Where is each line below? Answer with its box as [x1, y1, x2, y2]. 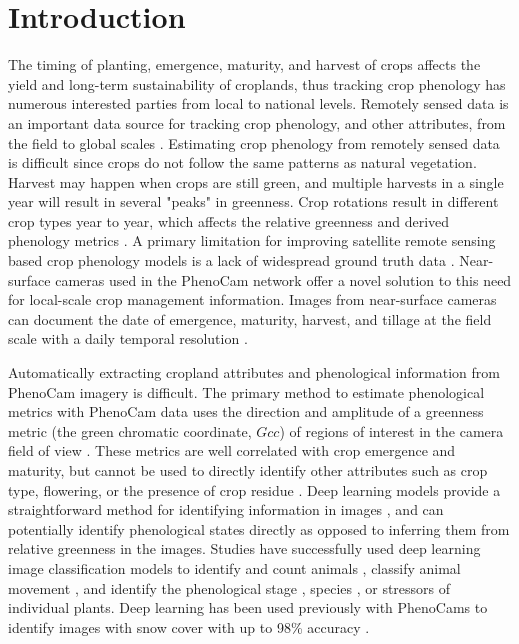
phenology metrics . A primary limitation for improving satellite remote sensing [8, 230, 496, 251]
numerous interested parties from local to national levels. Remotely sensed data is [8, 93, 509, 114]
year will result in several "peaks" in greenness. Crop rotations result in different [8, 191, 499, 212]
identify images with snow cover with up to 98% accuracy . [8, 616, 370, 637]
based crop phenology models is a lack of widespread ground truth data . [8, 250, 455, 271]
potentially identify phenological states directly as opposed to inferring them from [8, 518, 510, 539]
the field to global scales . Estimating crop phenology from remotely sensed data [8, 132, 500, 153]
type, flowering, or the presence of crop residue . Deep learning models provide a [8, 479, 501, 500]
